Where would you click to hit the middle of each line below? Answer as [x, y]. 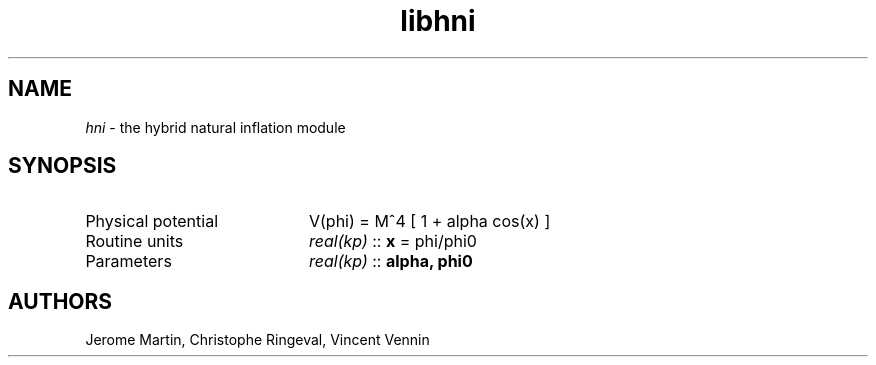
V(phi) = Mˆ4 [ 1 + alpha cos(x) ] [429, 221]
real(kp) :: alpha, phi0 [390, 261]
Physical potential [152, 221]
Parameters [128, 261]
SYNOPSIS [62, 166]
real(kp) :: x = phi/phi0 [392, 241]
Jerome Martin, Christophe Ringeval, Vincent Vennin [257, 340]
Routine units [134, 241]
